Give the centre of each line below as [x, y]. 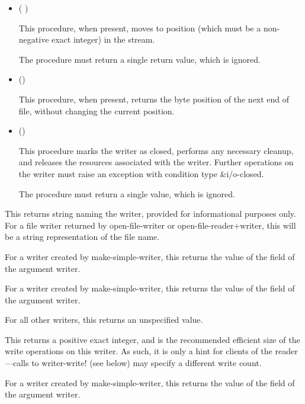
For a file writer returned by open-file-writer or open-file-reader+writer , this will [150, 225]
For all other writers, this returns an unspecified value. [104, 320]
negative [34, 39]
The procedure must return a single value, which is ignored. [127, 193]
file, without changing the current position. [97, 110]
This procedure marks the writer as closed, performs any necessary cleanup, [156, 150]
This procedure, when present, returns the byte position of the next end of [154, 99]
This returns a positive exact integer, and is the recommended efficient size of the [152, 339]
